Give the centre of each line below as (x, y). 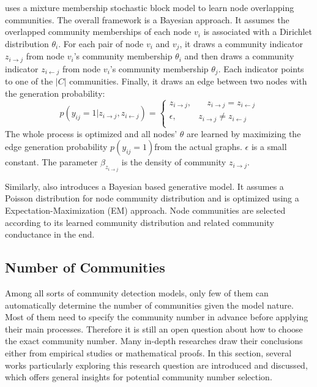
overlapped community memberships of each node (98, 32)
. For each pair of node (101, 43)
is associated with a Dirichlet (258, 32)
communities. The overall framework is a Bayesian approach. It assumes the (147, 19)
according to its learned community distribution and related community (140, 222)
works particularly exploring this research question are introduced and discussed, (156, 365)
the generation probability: (55, 93)
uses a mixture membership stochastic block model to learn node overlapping (150, 7)
